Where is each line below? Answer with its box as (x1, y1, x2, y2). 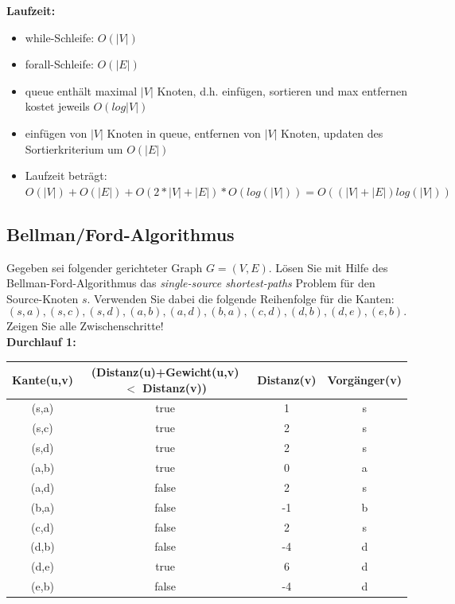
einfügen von (25, 124, 87, 141)
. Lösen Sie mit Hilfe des (268, 259, 388, 275)
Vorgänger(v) (327, 371, 402, 388)
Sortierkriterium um (25, 140, 123, 157)
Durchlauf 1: (6, 333, 76, 349)
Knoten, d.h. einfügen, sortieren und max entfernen (157, 82, 407, 99)
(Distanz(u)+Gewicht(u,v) (91, 364, 239, 380)
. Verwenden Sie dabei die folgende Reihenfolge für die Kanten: (87, 290, 395, 306)
